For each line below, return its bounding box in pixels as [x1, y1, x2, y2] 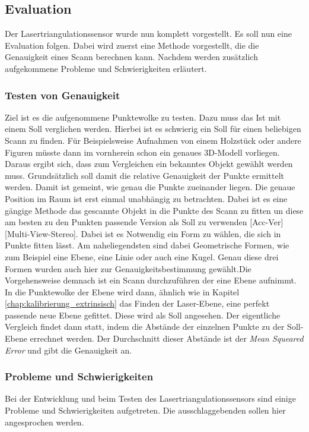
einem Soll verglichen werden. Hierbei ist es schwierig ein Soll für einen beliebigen [5, 122, 301, 135]
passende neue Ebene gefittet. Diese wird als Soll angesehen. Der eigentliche [5, 308, 281, 321]
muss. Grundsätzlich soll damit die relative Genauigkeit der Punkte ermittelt [5, 169, 285, 181]
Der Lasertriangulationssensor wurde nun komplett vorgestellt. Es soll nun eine [5, 27, 292, 40]
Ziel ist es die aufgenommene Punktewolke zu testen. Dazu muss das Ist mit [5, 111, 281, 123]
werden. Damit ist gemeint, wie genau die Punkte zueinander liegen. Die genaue [5, 181, 295, 193]
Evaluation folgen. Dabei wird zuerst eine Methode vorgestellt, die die [5, 39, 259, 51]
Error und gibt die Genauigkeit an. [5, 343, 132, 356]
